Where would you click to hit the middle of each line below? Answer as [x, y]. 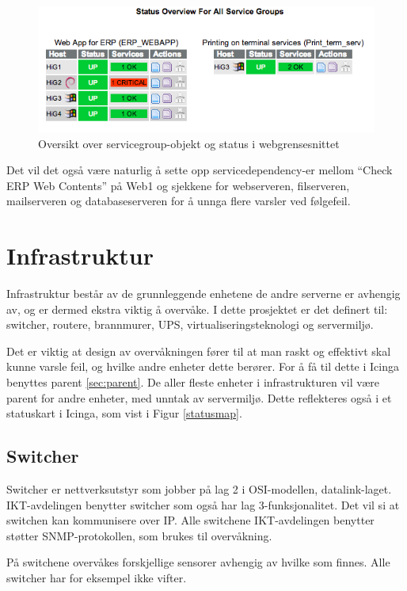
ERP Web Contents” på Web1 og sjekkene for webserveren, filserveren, [178, 185]
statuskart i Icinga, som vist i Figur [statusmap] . [124, 413]
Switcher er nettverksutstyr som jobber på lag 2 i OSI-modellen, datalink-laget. [199, 489]
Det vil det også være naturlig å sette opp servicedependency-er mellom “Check [200, 170]
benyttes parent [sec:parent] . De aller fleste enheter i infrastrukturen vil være [193, 382]
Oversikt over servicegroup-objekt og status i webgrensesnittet [189, 143]
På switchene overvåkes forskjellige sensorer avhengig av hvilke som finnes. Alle [198, 562]
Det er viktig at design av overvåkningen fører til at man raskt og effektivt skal [199, 351]
